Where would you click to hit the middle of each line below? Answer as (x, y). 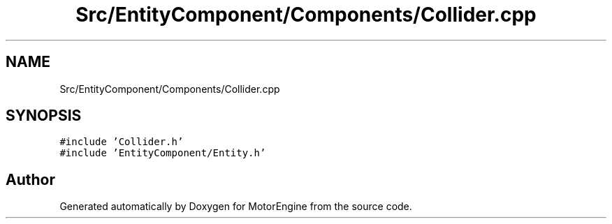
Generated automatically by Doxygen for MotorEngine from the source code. (236, 207)
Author (30, 179)
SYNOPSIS (44, 116)
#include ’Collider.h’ (122, 142)
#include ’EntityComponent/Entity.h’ (163, 153)
